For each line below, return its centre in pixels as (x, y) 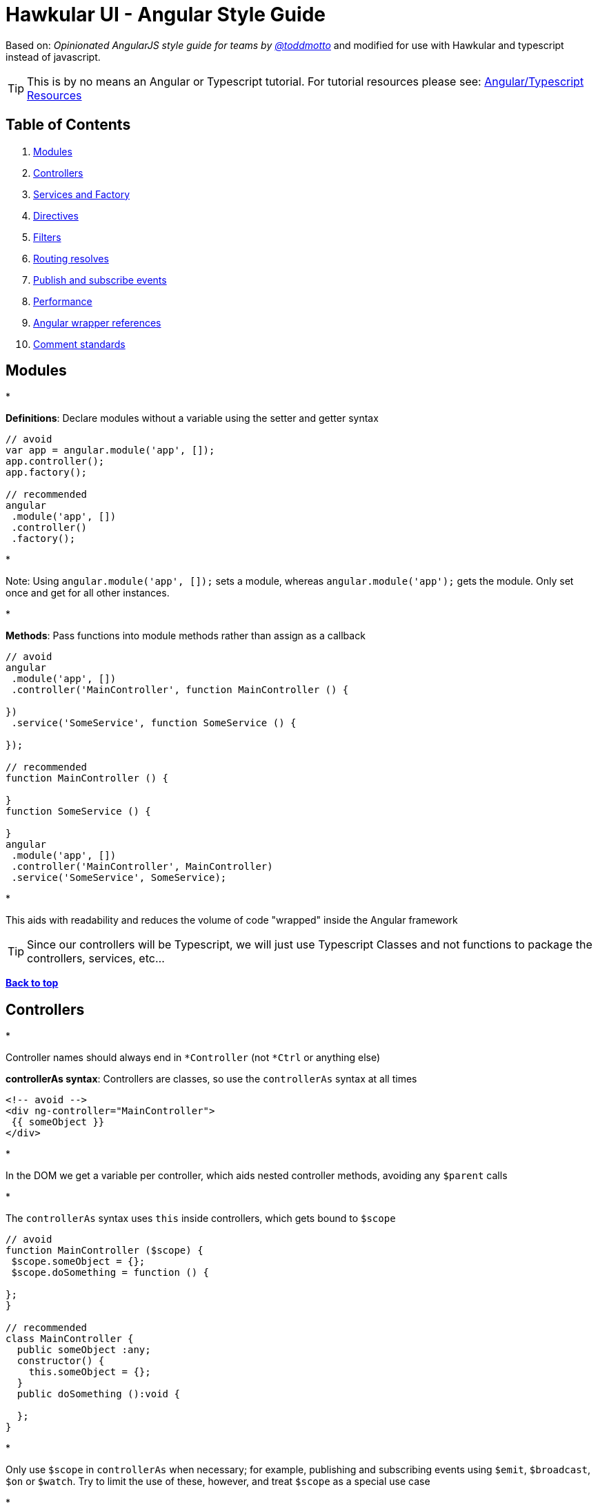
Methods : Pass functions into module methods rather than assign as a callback (186, 636)
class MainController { (70, 1339)
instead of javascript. (53, 57)
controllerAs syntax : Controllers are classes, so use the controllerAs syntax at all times (211, 1079)
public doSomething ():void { (98, 1394)
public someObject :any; (84, 1350)
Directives (56, 215)
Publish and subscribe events (100, 280)
